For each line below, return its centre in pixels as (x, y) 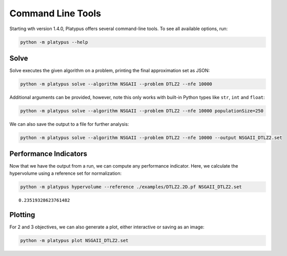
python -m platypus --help (54, 42)
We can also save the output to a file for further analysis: (69, 124)
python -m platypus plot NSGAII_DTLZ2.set (74, 240)
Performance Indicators (48, 154)
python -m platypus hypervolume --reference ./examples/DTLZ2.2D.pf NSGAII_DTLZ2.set (131, 187)
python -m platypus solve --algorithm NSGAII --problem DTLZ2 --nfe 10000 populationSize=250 (142, 111)
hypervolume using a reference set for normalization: (66, 173)
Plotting (22, 215)
